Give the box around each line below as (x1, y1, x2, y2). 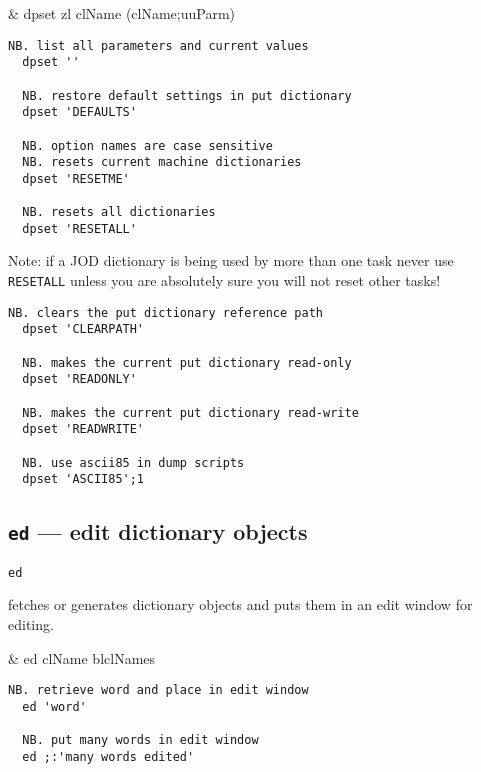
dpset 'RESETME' (22, 171, 130, 186)
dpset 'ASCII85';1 (22, 472, 145, 487)
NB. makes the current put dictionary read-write (22, 405, 359, 420)
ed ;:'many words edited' (22, 749, 195, 764)
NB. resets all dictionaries (22, 205, 216, 220)
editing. (8, 613, 54, 634)
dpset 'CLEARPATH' (22, 322, 145, 337)
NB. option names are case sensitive (22, 138, 273, 153)
